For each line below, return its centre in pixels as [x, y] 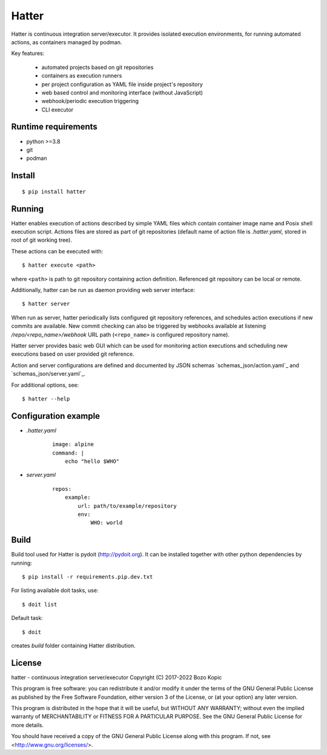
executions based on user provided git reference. [73, 354]
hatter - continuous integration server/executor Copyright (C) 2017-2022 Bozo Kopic [117, 677]
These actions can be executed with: [57, 251]
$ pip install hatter [54, 191]
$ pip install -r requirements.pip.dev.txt [88, 577]
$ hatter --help [46, 399]
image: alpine [73, 444]
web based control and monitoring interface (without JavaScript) [122, 92]
